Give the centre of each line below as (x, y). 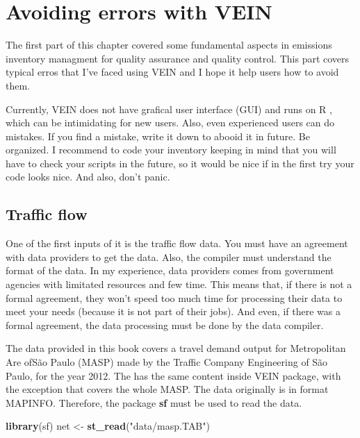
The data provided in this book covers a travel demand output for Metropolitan (176, 348)
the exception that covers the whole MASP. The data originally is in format (167, 389)
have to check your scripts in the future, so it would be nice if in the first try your (180, 163)
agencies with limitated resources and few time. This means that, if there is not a (179, 284)
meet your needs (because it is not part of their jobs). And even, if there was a (173, 311)
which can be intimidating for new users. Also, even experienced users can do (170, 123)
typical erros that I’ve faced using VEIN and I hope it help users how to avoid (172, 72)
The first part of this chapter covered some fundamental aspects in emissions (169, 45)
